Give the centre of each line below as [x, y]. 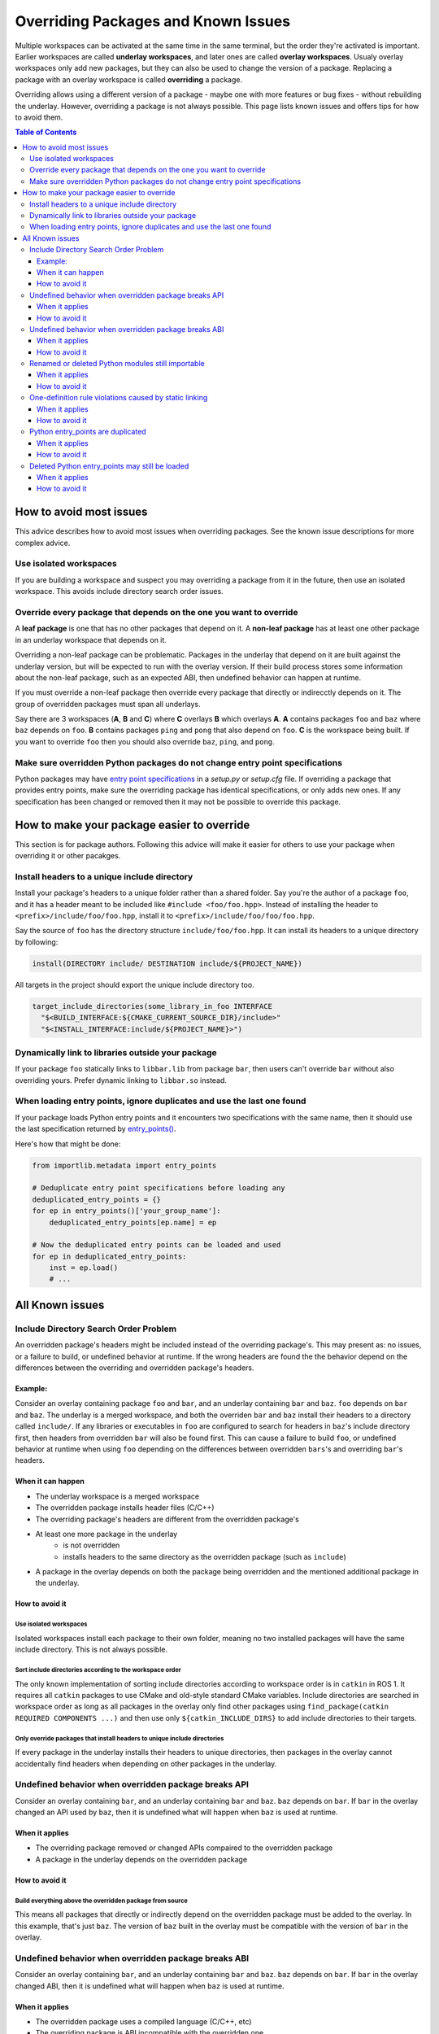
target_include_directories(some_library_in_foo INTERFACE [152, 1006]
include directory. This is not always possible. [91, 1650]
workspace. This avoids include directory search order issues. [119, 591]
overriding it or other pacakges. [68, 856]
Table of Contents [46, 132]
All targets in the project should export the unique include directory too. [135, 984]
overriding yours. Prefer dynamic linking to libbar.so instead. [121, 1080]
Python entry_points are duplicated [88, 432]
